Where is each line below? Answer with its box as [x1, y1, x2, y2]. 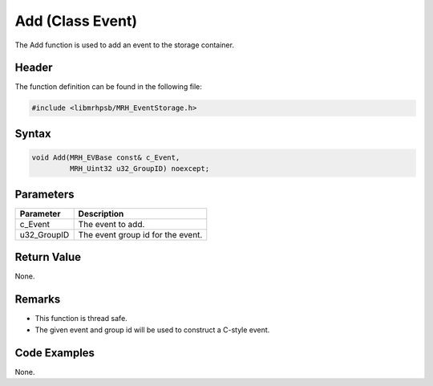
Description [78, 208, 124, 219]
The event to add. [78, 218, 145, 230]
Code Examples [14, 346, 95, 360]
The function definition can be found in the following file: [14, 82, 202, 91]
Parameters [14, 187, 75, 201]
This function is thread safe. [34, 314, 127, 323]
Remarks [14, 293, 61, 307]
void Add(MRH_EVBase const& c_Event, [31, 153, 180, 162]
